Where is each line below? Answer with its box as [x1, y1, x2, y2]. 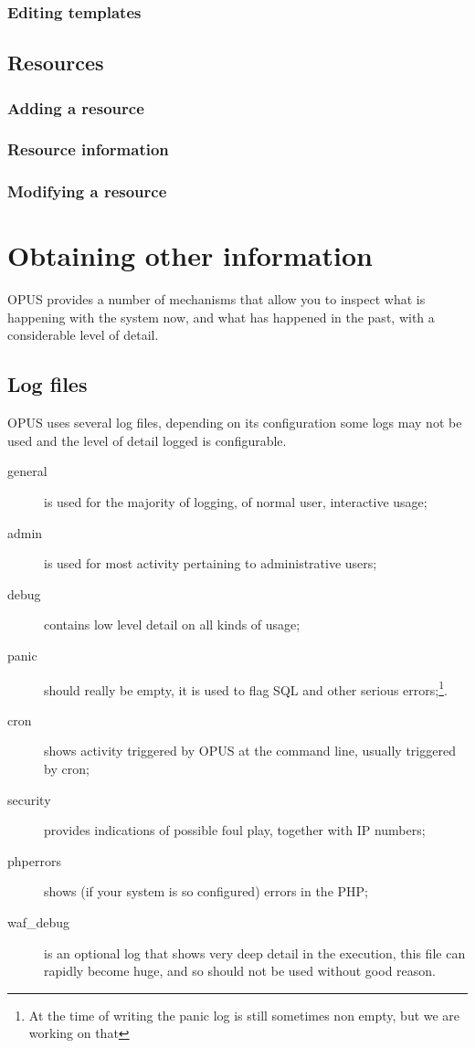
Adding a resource [7, 96, 144, 119]
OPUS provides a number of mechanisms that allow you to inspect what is [7, 290, 426, 309]
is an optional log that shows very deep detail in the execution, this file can [44, 943, 466, 962]
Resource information [7, 138, 169, 161]
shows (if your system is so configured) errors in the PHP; [44, 882, 368, 901]
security [7, 789, 51, 809]
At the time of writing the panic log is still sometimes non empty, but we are [28, 1005, 460, 1024]
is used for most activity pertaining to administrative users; [44, 554, 377, 573]
